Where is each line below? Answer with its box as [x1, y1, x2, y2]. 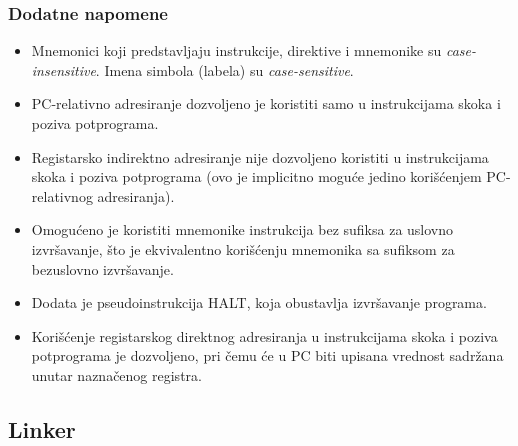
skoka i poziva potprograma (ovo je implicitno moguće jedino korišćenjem [31, 166, 482, 187]
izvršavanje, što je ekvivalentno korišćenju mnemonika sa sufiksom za [31, 238, 455, 259]
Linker [8, 413, 76, 444]
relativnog [31, 185, 93, 206]
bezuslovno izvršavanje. [31, 258, 174, 279]
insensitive [31, 59, 96, 80]
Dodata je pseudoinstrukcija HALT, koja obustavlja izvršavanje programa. [31, 292, 487, 313]
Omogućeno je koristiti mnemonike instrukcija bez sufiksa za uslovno [31, 219, 454, 240]
